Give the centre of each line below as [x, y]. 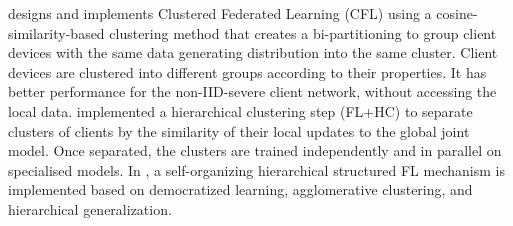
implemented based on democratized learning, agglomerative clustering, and [240, 189]
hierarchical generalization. [90, 208]
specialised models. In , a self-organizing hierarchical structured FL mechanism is [256, 169]
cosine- [457, 13]
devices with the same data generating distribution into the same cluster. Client [253, 52]
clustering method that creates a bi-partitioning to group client [303, 32]
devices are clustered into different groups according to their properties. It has [247, 71]
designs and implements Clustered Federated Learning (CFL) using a [220, 13]
